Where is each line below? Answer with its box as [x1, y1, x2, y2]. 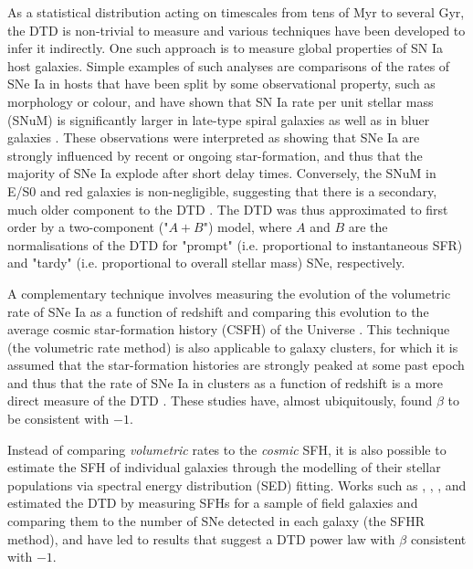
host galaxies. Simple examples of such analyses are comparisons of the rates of [7, 56, 450, 75]
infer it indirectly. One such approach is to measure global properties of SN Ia [7, 38, 443, 58]
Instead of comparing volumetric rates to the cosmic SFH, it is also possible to [7, 439, 447, 458]
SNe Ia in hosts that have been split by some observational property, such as [7, 74, 436, 93]
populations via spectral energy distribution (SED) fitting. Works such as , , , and [7, 475, 467, 494]
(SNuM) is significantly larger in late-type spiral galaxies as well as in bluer [7, 110, 430, 129]
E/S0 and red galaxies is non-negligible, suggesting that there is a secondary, [7, 181, 437, 200]
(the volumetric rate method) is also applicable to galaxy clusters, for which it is [7, 337, 458, 356]
